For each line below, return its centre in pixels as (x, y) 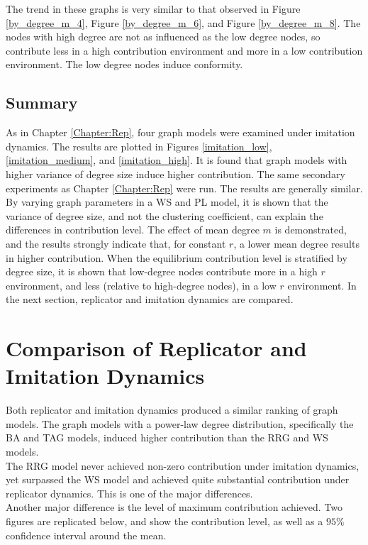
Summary (42, 103)
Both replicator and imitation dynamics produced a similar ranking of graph (172, 410)
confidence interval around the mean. (86, 535)
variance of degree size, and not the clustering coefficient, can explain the (165, 215)
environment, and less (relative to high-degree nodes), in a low (141, 285)
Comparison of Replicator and (156, 348)
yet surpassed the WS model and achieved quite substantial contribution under (178, 479)
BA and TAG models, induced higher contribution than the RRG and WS (167, 437)
